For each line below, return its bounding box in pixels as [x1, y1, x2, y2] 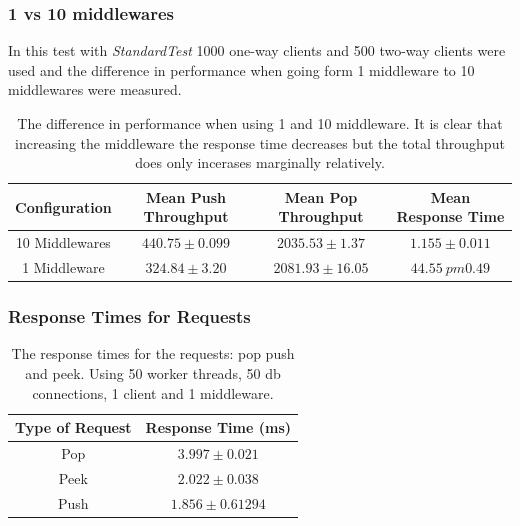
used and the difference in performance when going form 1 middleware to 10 [8, 59, 475, 80]
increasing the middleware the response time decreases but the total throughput [15, 132, 505, 153]
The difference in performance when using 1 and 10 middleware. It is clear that [17, 113, 503, 133]
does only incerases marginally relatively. [135, 152, 385, 173]
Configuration [15, 196, 112, 217]
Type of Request [15, 417, 132, 438]
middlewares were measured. [8, 79, 182, 100]
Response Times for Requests [8, 304, 251, 329]
